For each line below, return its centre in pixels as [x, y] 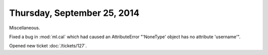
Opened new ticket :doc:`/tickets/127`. [48, 46]
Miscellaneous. [25, 28]
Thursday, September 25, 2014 [74, 13]
